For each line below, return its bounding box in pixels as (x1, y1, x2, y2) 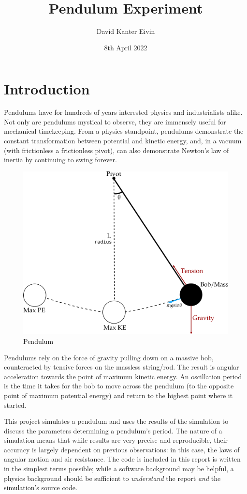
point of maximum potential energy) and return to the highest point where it (4, 390, 233, 400)
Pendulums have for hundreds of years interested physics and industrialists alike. (4, 107, 243, 117)
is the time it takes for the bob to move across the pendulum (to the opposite (4, 381, 234, 391)
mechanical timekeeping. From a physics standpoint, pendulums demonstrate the (4, 126, 244, 136)
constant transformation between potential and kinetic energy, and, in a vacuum (4, 136, 242, 146)
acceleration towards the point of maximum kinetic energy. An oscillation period (4, 371, 242, 381)
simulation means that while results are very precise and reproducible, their (4, 435, 228, 445)
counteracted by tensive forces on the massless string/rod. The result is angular (4, 362, 239, 372)
